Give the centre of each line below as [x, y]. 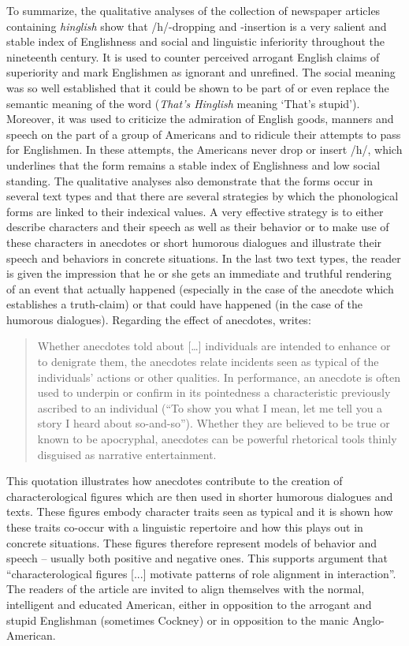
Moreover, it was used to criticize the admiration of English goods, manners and [200, 119]
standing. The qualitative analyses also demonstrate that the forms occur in [190, 180]
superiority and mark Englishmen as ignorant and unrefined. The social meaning [201, 72]
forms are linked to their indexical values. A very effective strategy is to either [195, 211]
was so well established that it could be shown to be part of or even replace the [198, 87]
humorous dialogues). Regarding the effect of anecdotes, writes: [159, 319]
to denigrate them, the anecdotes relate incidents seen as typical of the [208, 362]
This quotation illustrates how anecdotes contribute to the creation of [175, 481]
